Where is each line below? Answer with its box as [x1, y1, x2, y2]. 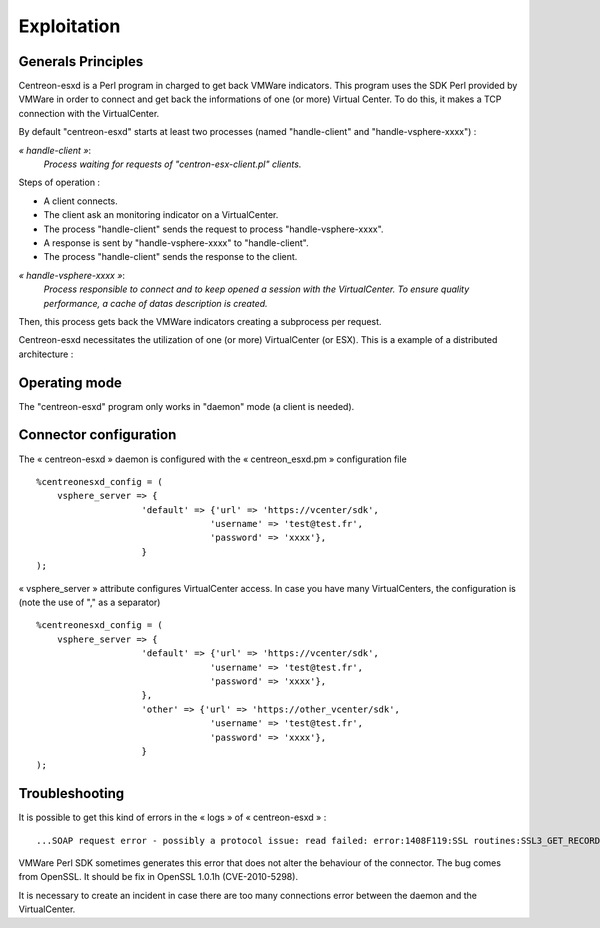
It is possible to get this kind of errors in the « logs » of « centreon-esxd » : [18, 811, 327, 824]
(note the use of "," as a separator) [18, 596, 161, 609]
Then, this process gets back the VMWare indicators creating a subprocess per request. [18, 315, 382, 327]
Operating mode [18, 374, 122, 391]
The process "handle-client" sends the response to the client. [43, 251, 298, 263]
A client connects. [43, 195, 119, 207]
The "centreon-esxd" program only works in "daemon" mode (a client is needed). [18, 400, 355, 412]
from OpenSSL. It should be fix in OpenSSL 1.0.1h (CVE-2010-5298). [18, 871, 299, 883]
